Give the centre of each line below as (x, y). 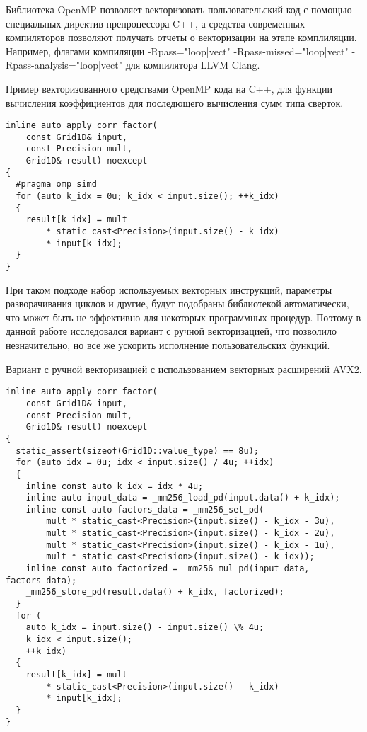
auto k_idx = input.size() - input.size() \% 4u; (145, 628)
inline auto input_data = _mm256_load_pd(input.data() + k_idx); (183, 498)
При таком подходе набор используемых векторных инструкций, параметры (169, 289)
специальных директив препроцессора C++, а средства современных (155, 23)
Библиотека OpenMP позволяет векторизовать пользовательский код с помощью (179, 9)
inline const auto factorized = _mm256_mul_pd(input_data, (168, 569)
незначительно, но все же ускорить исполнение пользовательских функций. (168, 345)
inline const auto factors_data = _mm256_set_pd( (145, 509)
